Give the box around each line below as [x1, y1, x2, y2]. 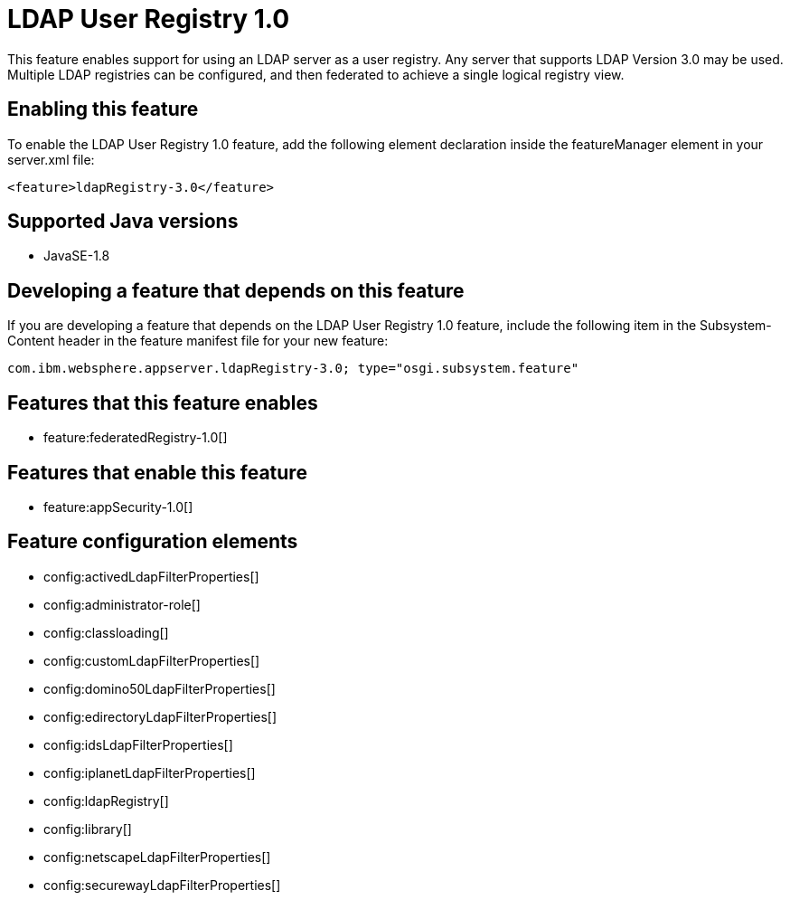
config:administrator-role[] [43, 596, 201, 612]
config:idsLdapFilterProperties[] [43, 736, 233, 753]
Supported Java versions [7, 210, 239, 233]
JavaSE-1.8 [43, 248, 110, 264]
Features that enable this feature [7, 460, 307, 484]
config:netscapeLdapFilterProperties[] [43, 848, 271, 865]
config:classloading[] [43, 624, 169, 640]
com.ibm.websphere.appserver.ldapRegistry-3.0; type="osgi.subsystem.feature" [7, 361, 579, 376]
